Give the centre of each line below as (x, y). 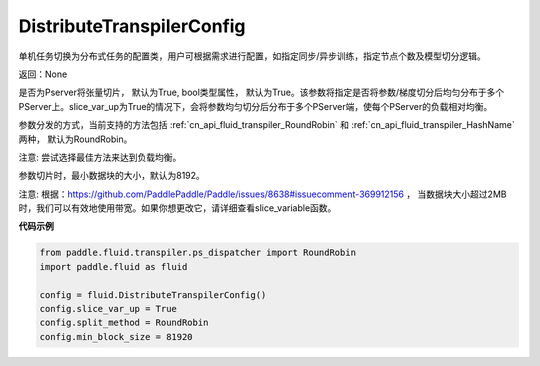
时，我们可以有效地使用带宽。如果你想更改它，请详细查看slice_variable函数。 (177, 208)
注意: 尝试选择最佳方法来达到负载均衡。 (100, 157)
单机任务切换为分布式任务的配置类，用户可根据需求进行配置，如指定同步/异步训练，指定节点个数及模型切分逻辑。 (252, 56)
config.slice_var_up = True (108, 308)
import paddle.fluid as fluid (113, 266)
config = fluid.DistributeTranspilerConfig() (153, 294)
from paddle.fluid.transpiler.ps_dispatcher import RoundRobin (198, 253)
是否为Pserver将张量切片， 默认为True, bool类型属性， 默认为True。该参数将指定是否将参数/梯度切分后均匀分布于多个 (261, 92)
